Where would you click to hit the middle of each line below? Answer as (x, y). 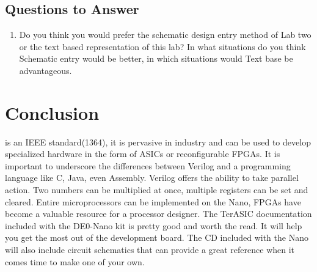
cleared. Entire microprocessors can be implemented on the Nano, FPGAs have (153, 201)
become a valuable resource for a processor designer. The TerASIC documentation (158, 214)
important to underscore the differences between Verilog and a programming (148, 165)
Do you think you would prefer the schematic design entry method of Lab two (165, 35)
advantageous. (46, 70)
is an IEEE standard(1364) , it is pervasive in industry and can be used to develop (158, 142)
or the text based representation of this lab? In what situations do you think (162, 46)
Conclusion (52, 112)
